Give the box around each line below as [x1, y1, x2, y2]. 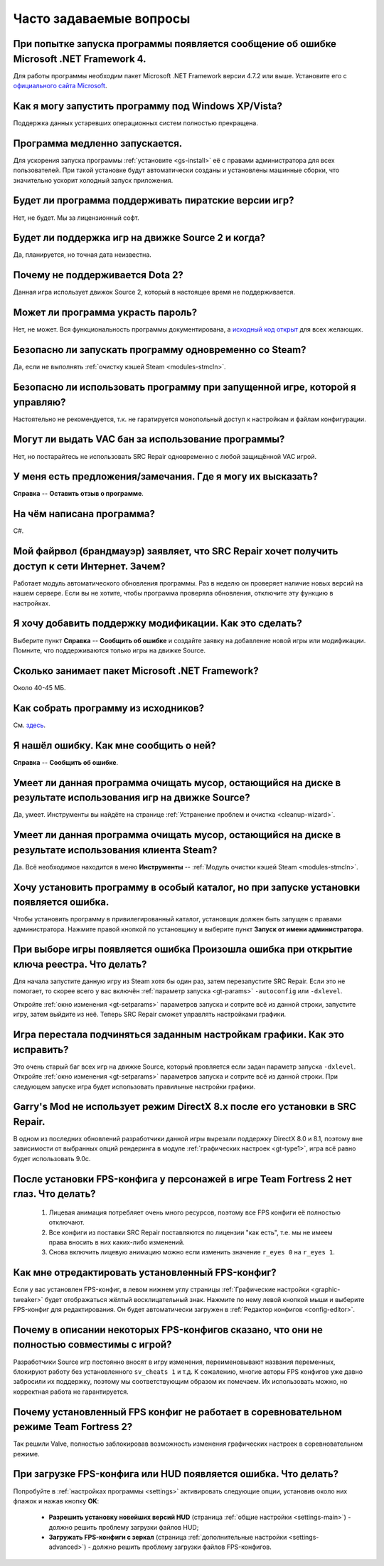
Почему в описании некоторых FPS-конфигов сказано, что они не [13, 1323, 324, 1335]
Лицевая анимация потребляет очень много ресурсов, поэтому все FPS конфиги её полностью [48, 1208, 341, 1217]
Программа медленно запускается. [13, 137, 183, 149]
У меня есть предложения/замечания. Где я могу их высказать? [13, 470, 319, 483]
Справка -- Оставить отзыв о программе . [13, 490, 144, 498]
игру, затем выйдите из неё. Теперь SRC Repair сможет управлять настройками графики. [13, 1010, 287, 1019]
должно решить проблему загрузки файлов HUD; [48, 1523, 199, 1531]
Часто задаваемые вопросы [13, 11, 191, 26]
